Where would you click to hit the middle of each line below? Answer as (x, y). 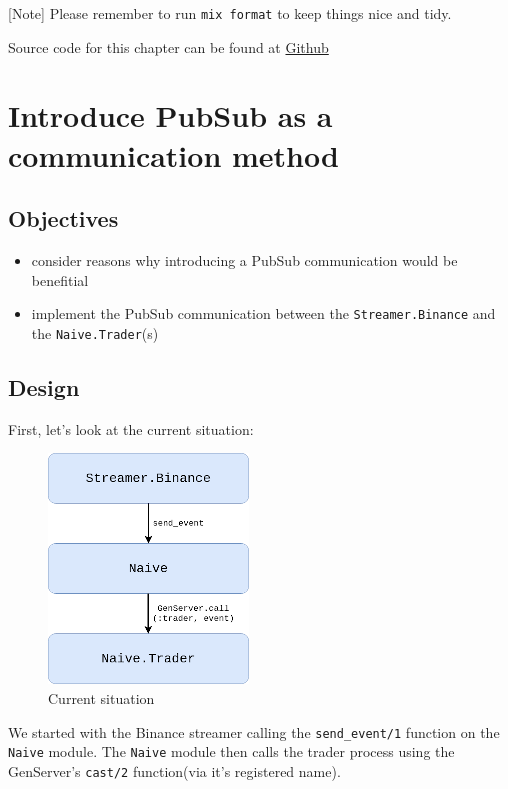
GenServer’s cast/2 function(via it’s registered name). (174, 770)
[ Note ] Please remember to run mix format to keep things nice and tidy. (230, 13)
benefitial (60, 279)
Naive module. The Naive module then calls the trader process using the (231, 751)
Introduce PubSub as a (170, 115)
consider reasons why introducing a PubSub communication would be (244, 260)
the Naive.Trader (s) (95, 332)
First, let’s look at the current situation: (131, 428)
